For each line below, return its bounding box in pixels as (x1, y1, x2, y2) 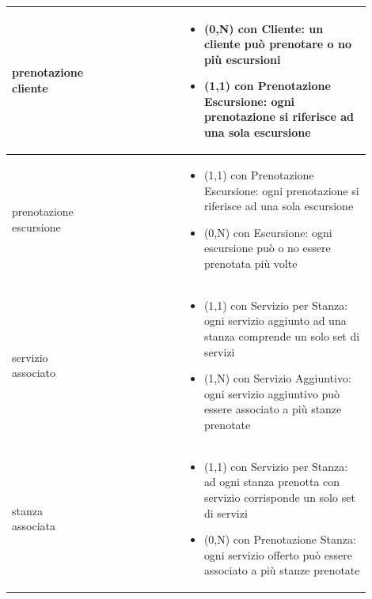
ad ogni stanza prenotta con (203, 473, 340, 490)
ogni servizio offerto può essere (203, 546, 352, 563)
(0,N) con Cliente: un (203, 20, 324, 36)
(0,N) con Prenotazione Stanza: (203, 531, 356, 548)
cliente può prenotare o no (203, 36, 351, 52)
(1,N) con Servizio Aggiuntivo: (203, 370, 351, 386)
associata (12, 518, 55, 534)
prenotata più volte (203, 254, 298, 271)
